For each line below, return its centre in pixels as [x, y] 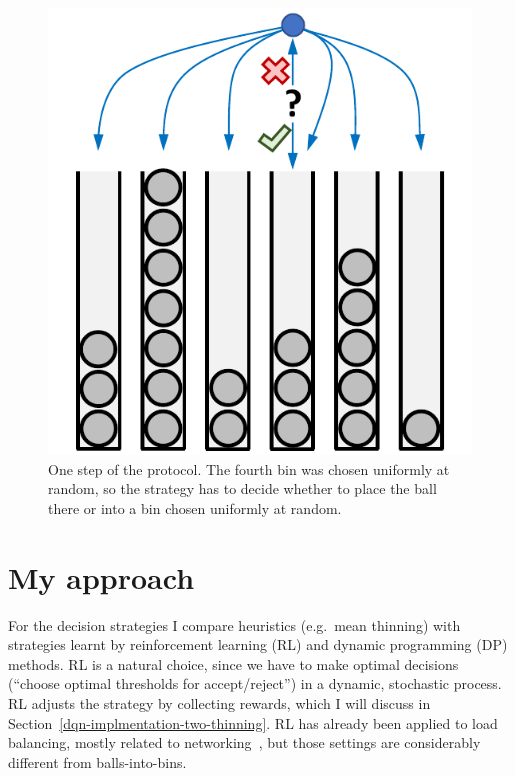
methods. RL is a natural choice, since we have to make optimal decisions [233, 663]
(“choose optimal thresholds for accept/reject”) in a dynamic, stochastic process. [255, 683]
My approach [101, 576]
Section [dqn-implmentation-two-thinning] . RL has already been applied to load [253, 722]
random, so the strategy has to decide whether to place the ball [242, 488]
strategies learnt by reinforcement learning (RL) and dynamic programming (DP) [258, 644]
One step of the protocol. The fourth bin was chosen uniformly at [249, 468]
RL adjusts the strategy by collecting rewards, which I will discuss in [219, 702]
